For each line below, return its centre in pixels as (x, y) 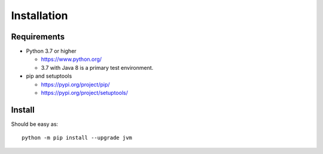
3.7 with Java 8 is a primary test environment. (97, 67)
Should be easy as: (35, 124)
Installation (39, 16)
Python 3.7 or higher (51, 51)
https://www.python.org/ (71, 59)
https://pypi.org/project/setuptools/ (84, 93)
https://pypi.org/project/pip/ (75, 84)
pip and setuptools (49, 76)
